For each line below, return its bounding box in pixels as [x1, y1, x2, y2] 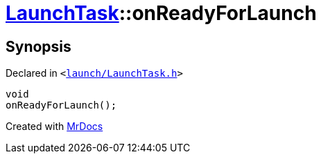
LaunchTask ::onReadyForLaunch [6, 1, 317, 25]
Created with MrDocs [6, 120, 103, 133]
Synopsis [6, 37, 71, 55]
